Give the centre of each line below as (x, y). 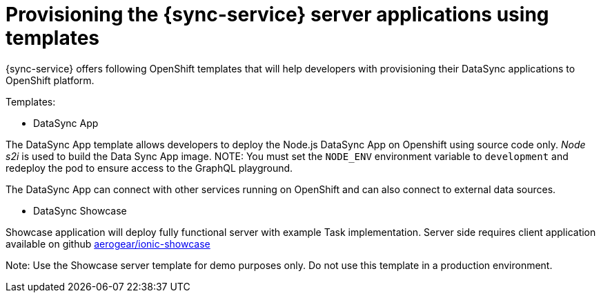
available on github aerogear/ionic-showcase (108, 244)
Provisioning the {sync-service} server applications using (277, 14)
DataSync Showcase (80, 210)
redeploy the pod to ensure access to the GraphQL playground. (149, 168)
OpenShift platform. (50, 80)
